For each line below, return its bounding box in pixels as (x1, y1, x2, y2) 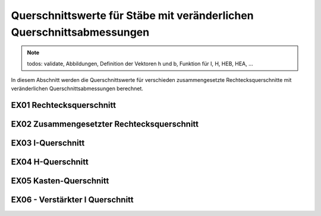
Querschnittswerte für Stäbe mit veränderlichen (11, 9, 254, 22)
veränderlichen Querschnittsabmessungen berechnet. (11, 85, 144, 92)
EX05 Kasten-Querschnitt (11, 176, 109, 186)
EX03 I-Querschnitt (11, 138, 85, 148)
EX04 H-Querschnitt (11, 157, 89, 167)
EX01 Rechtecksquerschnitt (11, 100, 116, 110)
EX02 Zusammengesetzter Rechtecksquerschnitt (11, 119, 199, 129)
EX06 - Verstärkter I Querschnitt (11, 195, 134, 205)
